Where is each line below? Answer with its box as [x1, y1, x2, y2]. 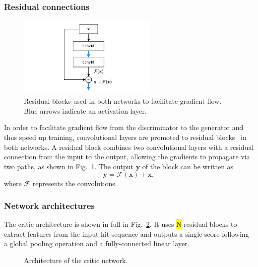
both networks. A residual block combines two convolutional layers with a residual [4, 141, 254, 152]
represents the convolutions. [32, 178, 117, 189]
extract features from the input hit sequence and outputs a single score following [4, 228, 249, 239]
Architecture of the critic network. [24, 255, 128, 266]
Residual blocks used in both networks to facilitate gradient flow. [24, 96, 222, 106]
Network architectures [4, 199, 95, 211]
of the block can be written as [142, 161, 234, 171]
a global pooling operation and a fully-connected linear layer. [4, 238, 190, 249]
